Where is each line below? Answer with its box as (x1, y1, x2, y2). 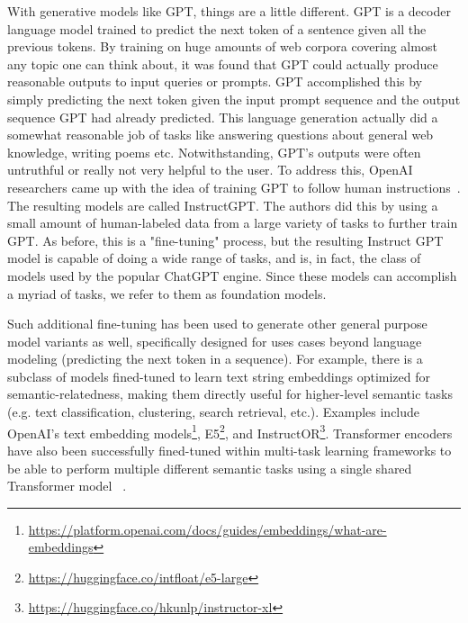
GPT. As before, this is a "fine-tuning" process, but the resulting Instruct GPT (7, 230, 444, 249)
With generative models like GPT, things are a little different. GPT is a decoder (7, 2, 451, 20)
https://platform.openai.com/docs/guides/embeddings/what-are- (28, 519, 387, 538)
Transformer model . (7, 476, 127, 495)
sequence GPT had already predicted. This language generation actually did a (7, 107, 438, 126)
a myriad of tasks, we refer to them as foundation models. (7, 284, 327, 302)
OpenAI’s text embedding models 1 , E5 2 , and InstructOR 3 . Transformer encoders (7, 420, 453, 442)
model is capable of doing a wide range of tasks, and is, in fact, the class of (7, 248, 421, 267)
